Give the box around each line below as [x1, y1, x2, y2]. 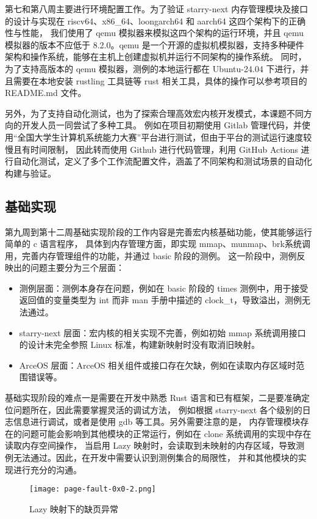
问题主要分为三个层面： [30, 261, 124, 274]
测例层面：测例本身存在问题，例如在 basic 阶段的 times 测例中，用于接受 [19, 281, 308, 294]
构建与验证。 [5, 166, 56, 179]
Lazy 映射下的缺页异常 [29, 502, 119, 515]
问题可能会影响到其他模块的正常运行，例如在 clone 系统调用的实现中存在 [21, 427, 312, 440]
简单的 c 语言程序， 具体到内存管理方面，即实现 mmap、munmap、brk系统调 [5, 237, 310, 250]
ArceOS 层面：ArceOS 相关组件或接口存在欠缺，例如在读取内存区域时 [19, 358, 296, 371]
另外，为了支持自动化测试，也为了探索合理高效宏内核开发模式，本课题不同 [5, 106, 304, 119]
